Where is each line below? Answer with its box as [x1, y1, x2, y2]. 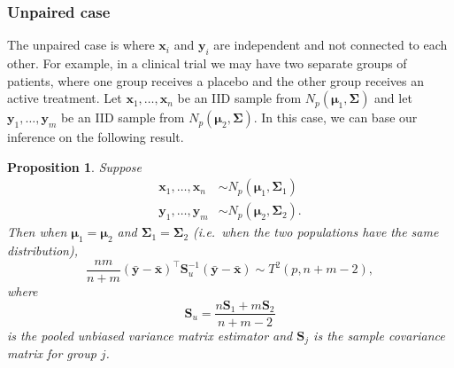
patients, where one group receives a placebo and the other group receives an [7, 71, 424, 90]
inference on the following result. [7, 128, 184, 146]
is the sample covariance [313, 325, 445, 344]
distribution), [7, 241, 78, 260]
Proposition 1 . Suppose [7, 157, 142, 176]
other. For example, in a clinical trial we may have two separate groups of [7, 54, 407, 73]
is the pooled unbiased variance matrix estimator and [7, 325, 293, 344]
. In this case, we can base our [253, 108, 418, 127]
